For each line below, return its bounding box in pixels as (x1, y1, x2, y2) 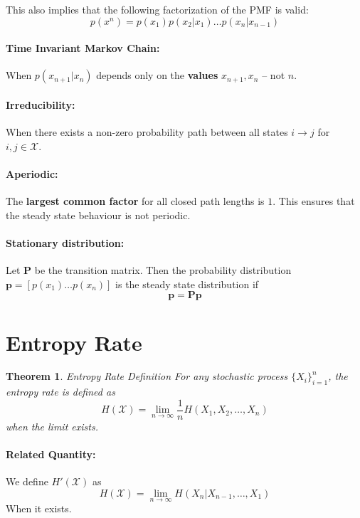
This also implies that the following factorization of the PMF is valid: (6, 2, 309, 16)
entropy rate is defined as (6, 384, 115, 399)
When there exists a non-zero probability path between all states (6, 125, 288, 139)
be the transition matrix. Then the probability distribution (34, 263, 292, 277)
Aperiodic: (6, 166, 58, 181)
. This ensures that (272, 194, 355, 208)
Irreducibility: (6, 97, 75, 112)
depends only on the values (96, 68, 218, 83)
